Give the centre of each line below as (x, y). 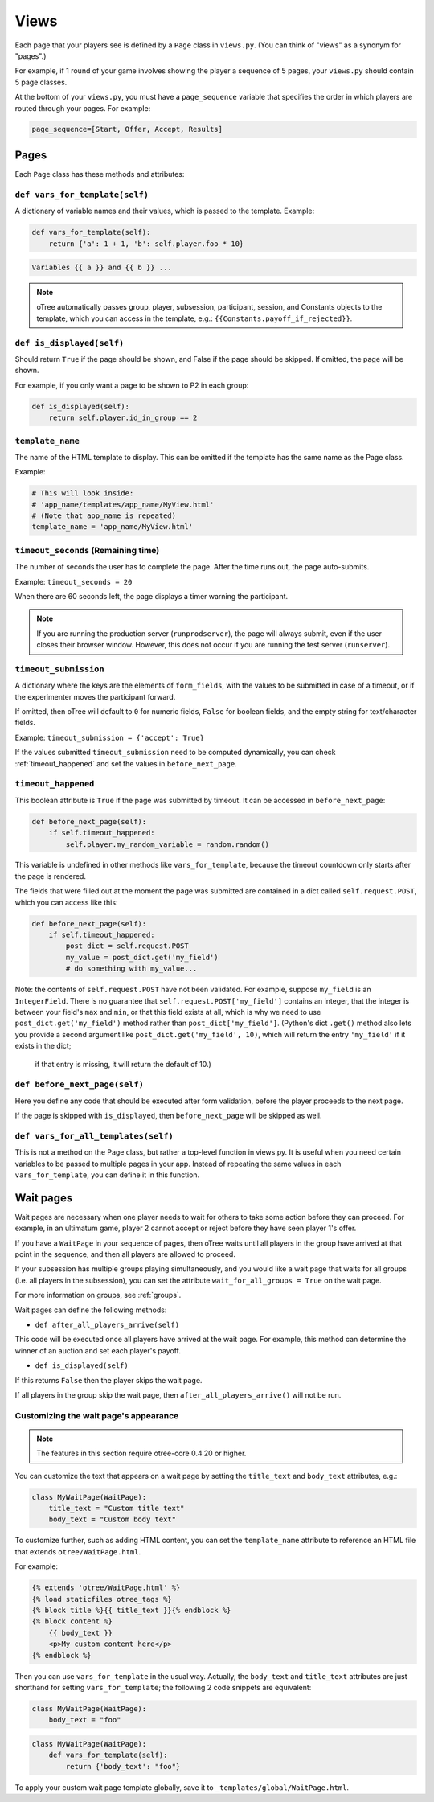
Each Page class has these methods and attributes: (100, 174)
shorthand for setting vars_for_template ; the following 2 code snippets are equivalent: (163, 1687)
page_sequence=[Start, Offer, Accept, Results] (127, 129)
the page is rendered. (50, 876)
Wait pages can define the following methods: (91, 1310)
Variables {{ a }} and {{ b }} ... (102, 268)
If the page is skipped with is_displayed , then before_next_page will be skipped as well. (168, 1116)
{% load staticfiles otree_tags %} (102, 1599)
